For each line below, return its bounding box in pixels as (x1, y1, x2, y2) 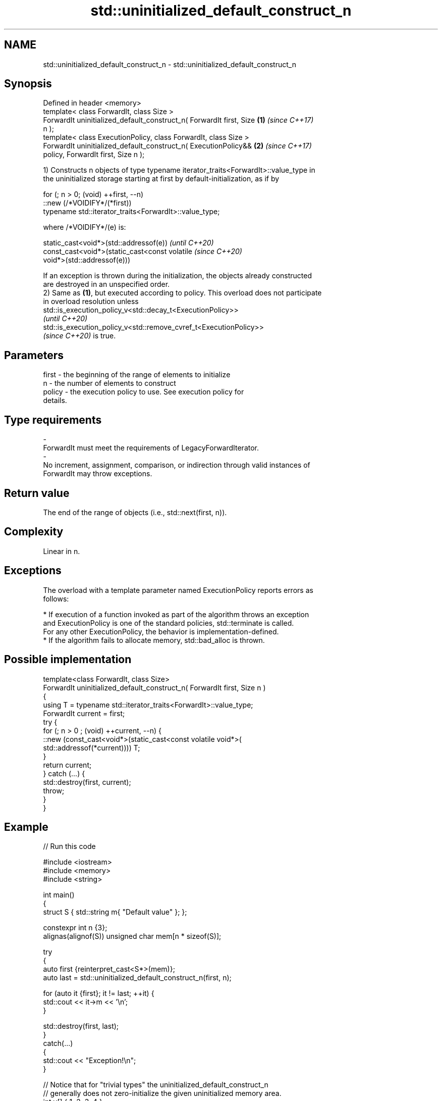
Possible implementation (4, 653, 132, 666)
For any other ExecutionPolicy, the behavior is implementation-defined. (43, 627, 279, 636)
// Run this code (43, 842, 96, 851)
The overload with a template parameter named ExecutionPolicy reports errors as (43, 585, 313, 594)
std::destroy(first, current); (43, 777, 131, 786)
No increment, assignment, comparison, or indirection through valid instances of (43, 461, 310, 470)
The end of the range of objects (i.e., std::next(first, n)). (43, 508, 227, 517)
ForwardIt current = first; (43, 709, 125, 718)
